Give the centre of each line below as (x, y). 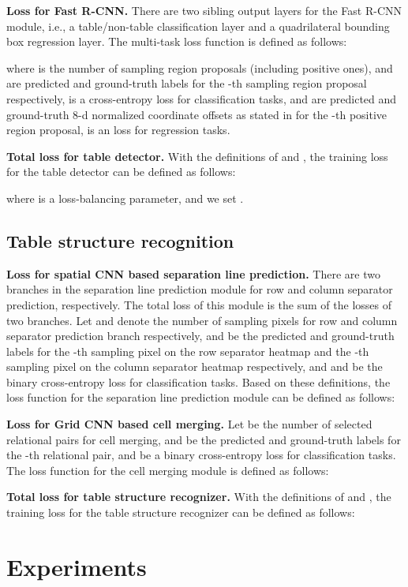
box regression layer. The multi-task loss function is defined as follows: (177, 41)
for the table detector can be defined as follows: (121, 172)
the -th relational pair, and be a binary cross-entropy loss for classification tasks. (201, 455)
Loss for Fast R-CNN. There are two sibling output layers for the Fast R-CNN (204, 10)
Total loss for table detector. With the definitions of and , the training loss (197, 156)
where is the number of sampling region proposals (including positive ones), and (200, 67)
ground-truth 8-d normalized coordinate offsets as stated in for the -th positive (197, 114)
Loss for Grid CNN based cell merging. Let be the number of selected (189, 424)
